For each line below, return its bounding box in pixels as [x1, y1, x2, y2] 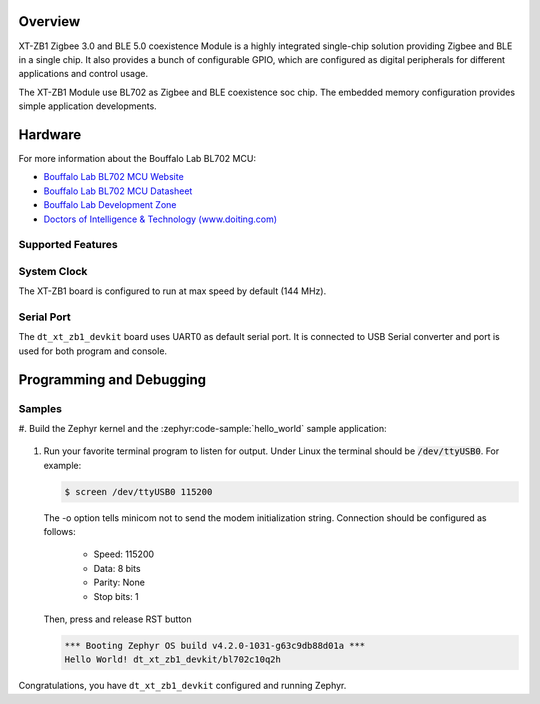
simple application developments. [18, 100, 157, 112]
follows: [43, 526, 76, 538]
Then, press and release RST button [43, 613, 192, 625]
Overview [18, 13, 81, 30]
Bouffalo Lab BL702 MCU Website [43, 171, 184, 183]
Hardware [18, 126, 82, 143]
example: [43, 459, 82, 471]
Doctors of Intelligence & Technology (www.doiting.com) [43, 213, 278, 225]
